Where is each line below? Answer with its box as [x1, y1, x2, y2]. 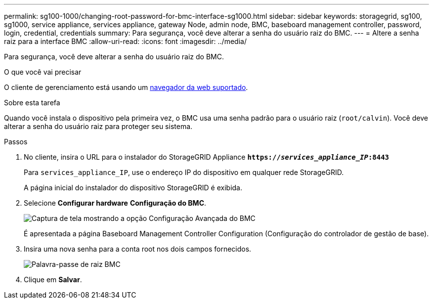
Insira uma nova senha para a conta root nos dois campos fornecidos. [24, 245, 252, 253]
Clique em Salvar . [24, 275, 82, 284]
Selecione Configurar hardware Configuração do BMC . [24, 199, 207, 207]
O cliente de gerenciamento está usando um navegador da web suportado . [4, 83, 248, 91]
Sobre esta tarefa [4, 98, 60, 107]
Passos [4, 137, 28, 146]
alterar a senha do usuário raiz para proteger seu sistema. [4, 122, 193, 130]
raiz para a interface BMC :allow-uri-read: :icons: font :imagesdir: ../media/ [4, 37, 247, 45]
